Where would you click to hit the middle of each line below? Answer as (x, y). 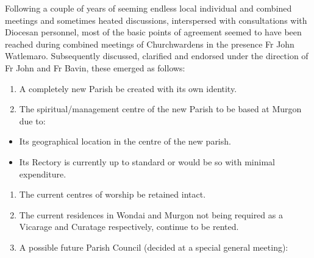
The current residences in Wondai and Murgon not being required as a (151, 214)
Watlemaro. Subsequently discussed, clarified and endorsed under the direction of (157, 56)
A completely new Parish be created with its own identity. (128, 88)
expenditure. (43, 174)
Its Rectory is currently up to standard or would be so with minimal (147, 161)
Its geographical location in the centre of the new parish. (125, 141)
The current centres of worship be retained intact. (112, 194)
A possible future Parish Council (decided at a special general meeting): (154, 247)
